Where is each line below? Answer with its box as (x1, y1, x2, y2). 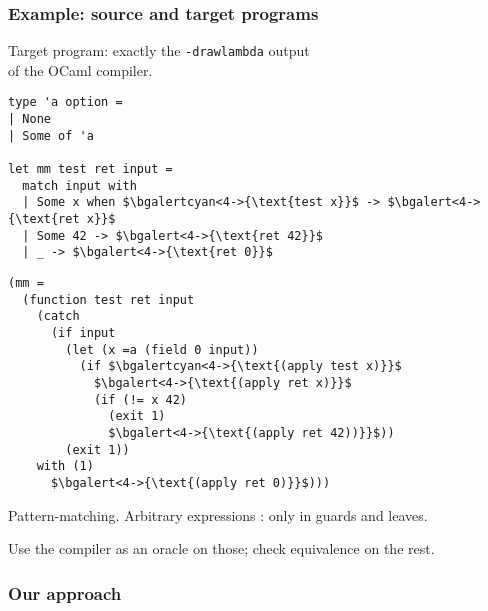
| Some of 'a (8, 128, 94, 143)
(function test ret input (22, 292, 195, 307)
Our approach (8, 580, 122, 605)
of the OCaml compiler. (8, 59, 153, 80)
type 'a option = (8, 95, 123, 110)
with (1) (36, 459, 94, 474)
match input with (22, 178, 137, 193)
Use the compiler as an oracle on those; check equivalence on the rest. (8, 538, 435, 559)
